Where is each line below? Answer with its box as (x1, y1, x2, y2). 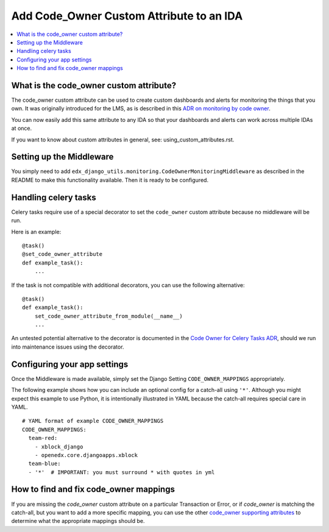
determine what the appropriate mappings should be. (11, 517, 145, 525)
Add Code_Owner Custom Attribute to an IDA (11, 9, 243, 23)
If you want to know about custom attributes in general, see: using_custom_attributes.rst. (11, 136, 235, 143)
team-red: (28, 434, 58, 442)
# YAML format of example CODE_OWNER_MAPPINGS (22, 417, 164, 425)
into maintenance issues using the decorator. (11, 343, 124, 350)
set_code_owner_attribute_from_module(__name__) (34, 313, 183, 319)
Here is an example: (11, 228, 62, 235)
